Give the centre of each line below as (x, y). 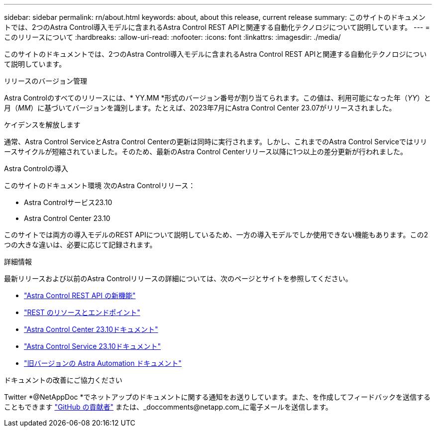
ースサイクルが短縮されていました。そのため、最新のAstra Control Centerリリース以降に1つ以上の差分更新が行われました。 (206, 152)
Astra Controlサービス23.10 (68, 202)
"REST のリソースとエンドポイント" (82, 312)
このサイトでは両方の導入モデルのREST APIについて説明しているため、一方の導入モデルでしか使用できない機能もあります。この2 (216, 235)
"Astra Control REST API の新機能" (80, 295)
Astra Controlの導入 (36, 168)
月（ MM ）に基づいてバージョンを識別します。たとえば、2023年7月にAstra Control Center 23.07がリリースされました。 (200, 108)
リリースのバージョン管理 (46, 81)
